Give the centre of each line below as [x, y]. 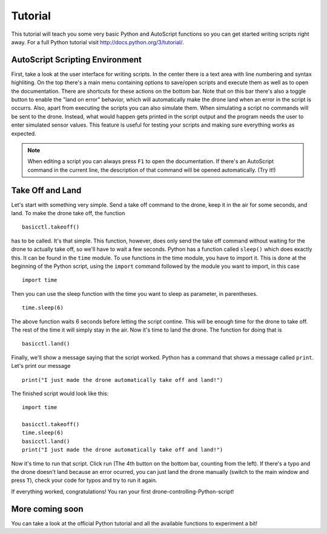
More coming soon [47, 509]
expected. [24, 133]
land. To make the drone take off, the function [68, 213]
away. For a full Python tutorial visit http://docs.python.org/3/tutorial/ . [97, 42]
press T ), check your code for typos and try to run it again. [84, 480]
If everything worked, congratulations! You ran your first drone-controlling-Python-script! [123, 492]
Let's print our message [41, 366]
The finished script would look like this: [60, 393]
